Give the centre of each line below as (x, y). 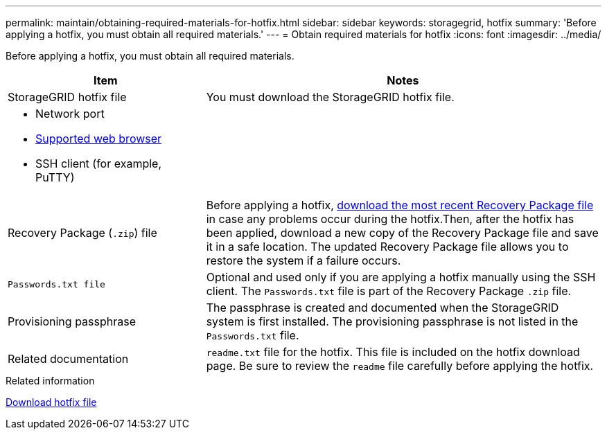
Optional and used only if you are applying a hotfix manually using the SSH (401, 277)
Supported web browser (99, 139)
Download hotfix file (51, 402)
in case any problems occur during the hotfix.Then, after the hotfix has (390, 219)
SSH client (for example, (99, 163)
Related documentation (68, 359)
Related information (50, 381)
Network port (70, 114)
